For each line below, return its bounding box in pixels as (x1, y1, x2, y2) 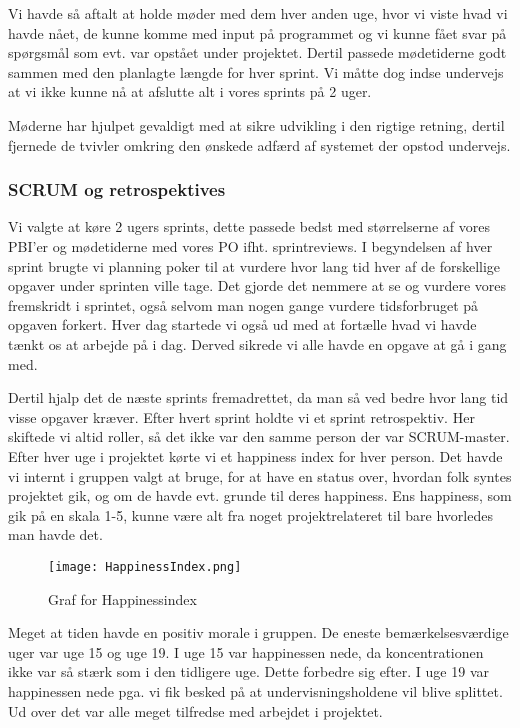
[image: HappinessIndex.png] (48, 559, 242, 574)
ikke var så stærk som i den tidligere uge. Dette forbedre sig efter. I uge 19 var (8, 661, 489, 682)
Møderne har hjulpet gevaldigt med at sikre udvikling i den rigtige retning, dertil (8, 114, 505, 135)
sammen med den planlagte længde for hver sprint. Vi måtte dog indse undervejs (8, 61, 504, 82)
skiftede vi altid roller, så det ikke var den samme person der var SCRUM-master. (8, 426, 510, 447)
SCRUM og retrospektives (8, 177, 226, 202)
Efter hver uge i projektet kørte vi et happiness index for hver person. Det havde (8, 445, 503, 466)
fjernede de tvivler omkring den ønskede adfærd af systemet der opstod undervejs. (8, 134, 511, 155)
